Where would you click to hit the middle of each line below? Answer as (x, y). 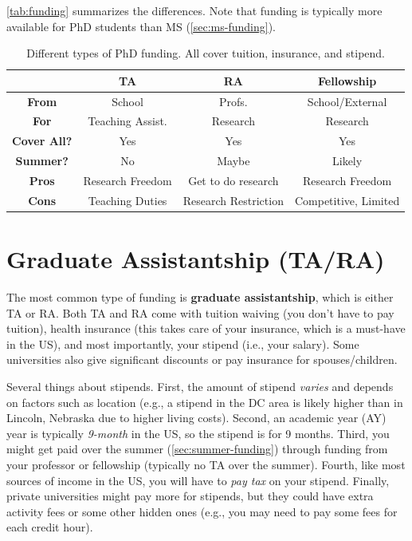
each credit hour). (50, 527)
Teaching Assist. (128, 121)
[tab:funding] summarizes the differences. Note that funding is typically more (194, 10)
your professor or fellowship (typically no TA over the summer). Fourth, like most (206, 464)
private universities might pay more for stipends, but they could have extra (190, 496)
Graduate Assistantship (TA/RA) (196, 259)
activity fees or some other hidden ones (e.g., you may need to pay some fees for (202, 511)
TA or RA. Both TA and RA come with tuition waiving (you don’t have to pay (200, 312)
